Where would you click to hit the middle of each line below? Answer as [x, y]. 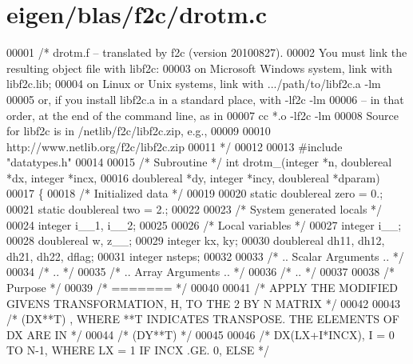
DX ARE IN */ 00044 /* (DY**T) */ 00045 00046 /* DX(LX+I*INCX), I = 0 [201, 334]
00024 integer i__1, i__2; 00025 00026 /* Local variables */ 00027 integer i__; [204, 224]
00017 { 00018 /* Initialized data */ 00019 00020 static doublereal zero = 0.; [195, 193]
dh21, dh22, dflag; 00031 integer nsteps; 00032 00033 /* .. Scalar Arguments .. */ [205, 256]
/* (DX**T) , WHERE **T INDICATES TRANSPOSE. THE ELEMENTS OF [203, 319]
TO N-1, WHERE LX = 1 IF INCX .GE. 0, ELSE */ [138, 350]
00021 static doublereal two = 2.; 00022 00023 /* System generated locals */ [195, 209]
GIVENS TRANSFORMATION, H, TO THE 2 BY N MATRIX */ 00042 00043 [203, 303]
